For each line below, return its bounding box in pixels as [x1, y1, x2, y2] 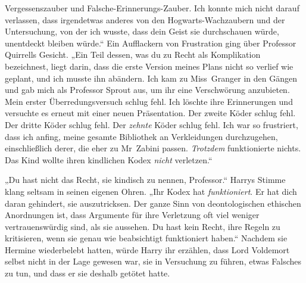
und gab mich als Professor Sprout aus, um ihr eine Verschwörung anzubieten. [5, 83, 290, 96]
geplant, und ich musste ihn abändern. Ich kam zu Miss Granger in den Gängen [5, 71, 298, 84]
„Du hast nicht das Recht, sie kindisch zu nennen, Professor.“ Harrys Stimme [5, 173, 286, 186]
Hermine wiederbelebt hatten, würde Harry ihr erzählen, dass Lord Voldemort [5, 243, 290, 256]
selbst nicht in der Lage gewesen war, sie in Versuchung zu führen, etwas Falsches [5, 255, 302, 268]
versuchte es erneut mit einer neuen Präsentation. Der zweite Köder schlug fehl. [5, 107, 296, 119]
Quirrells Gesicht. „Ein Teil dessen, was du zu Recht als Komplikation [5, 48, 261, 61]
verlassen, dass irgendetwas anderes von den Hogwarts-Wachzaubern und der [5, 13, 285, 26]
